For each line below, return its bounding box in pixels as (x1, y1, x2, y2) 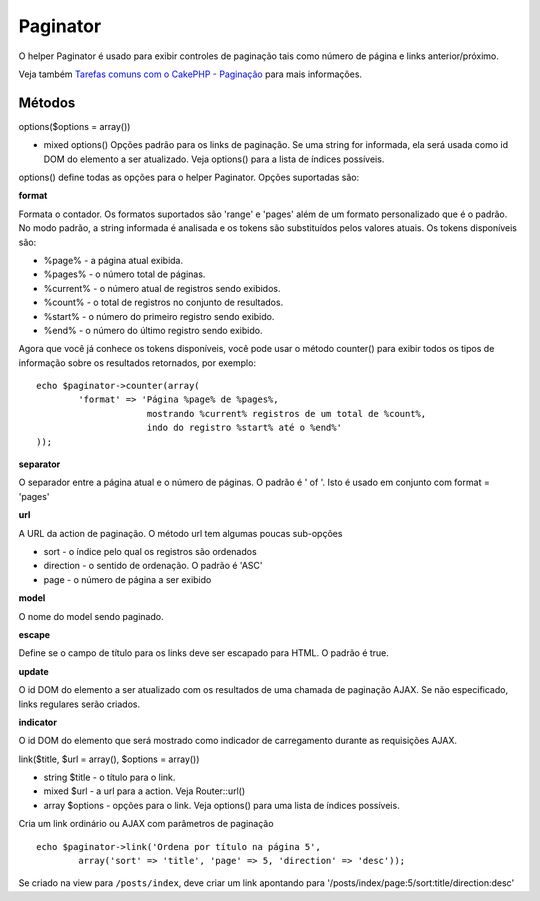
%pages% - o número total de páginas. (43, 268, 206, 280)
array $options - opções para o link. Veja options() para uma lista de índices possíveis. (43, 799, 400, 811)
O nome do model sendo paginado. (18, 610, 164, 622)
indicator (18, 716, 57, 728)
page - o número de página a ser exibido (43, 573, 212, 585)
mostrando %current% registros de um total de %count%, (146, 408, 427, 419)
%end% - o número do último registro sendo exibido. (43, 324, 263, 336)
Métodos (18, 94, 76, 111)
